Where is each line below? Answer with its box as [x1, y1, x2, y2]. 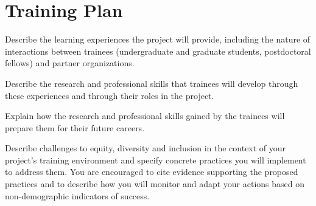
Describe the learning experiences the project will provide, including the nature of [5, 33, 311, 46]
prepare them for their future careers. [5, 121, 145, 134]
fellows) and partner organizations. [5, 57, 135, 69]
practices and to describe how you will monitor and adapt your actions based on [5, 177, 305, 190]
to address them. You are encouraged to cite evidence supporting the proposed [5, 165, 298, 178]
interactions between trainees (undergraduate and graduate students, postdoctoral [5, 44, 311, 57]
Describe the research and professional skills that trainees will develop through [5, 77, 298, 89]
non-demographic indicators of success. [5, 189, 150, 202]
